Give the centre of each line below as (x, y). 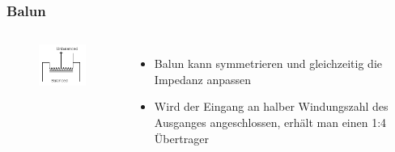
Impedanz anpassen (203, 79)
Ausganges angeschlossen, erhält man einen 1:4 (270, 122)
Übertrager (181, 138)
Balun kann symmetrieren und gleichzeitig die (268, 63)
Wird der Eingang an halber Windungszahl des (271, 106)
